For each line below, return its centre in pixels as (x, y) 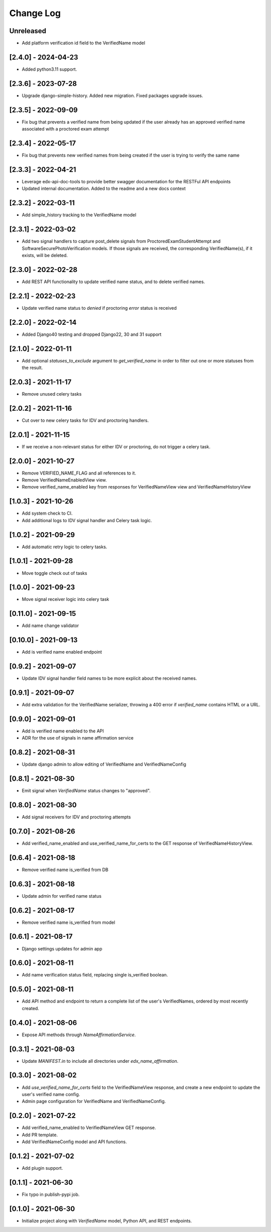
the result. (32, 367)
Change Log (35, 13)
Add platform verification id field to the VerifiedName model (84, 43)
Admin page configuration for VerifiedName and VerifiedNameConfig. (94, 1101)
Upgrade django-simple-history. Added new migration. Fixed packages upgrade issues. (112, 95)
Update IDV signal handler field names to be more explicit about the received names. (109, 678)
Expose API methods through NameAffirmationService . (79, 1035)
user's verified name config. (51, 1094)
